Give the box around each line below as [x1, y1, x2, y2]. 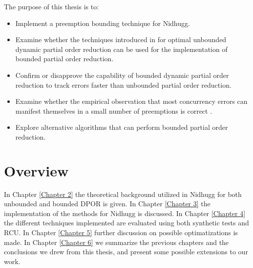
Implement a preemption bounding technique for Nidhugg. [15, 18, 190, 28]
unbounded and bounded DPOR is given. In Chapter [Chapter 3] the [4, 198, 211, 209]
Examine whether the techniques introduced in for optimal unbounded [15, 34, 227, 45]
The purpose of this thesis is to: [4, 1, 99, 11]
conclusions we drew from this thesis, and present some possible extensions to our [4, 246, 248, 257]
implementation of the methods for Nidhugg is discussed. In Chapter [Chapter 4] [4, 208, 246, 218]
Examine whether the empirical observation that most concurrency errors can [15, 96, 248, 106]
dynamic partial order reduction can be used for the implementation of [15, 44, 228, 54]
